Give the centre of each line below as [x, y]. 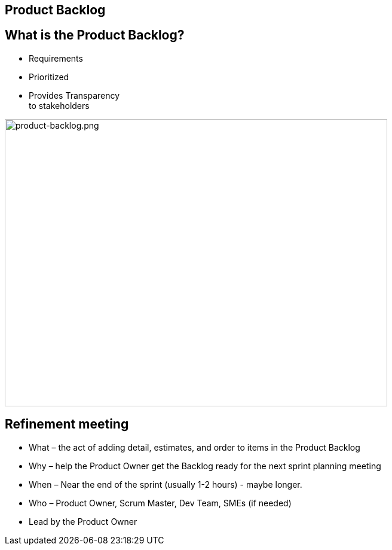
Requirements [56, 58]
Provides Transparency [74, 95]
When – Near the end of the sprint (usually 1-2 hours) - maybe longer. [166, 484]
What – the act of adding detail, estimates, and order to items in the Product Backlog [195, 447]
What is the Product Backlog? [95, 35]
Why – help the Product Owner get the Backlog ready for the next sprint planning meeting [205, 466]
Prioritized [49, 77]
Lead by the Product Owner [83, 521]
